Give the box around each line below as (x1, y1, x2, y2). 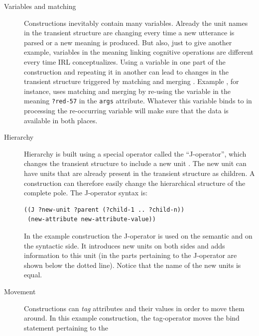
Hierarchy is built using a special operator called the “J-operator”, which (24, 148, 247, 159)
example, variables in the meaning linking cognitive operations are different (24, 47, 254, 57)
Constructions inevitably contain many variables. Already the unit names (24, 17, 248, 28)
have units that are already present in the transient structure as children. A (24, 168, 255, 178)
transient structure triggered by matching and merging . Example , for (24, 76, 239, 86)
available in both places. (24, 115, 98, 125)
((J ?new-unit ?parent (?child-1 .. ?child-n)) (24, 206, 185, 213)
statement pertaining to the (24, 322, 108, 333)
